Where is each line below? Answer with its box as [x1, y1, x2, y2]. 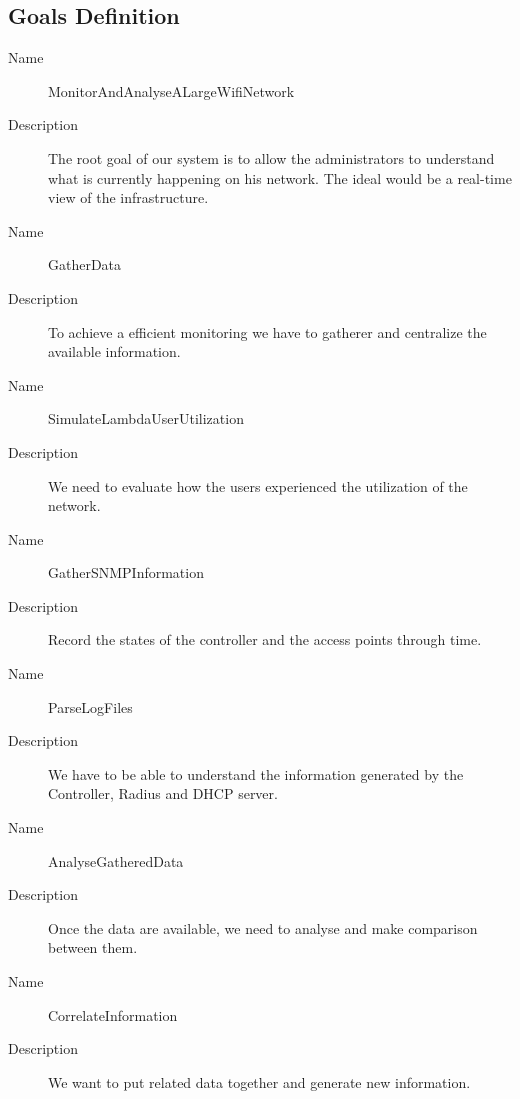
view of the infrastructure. [48, 187, 209, 208]
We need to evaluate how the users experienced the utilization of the [48, 475, 468, 496]
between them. [48, 937, 138, 958]
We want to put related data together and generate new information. [48, 1071, 471, 1092]
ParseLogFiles [48, 696, 133, 717]
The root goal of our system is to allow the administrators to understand [48, 147, 495, 168]
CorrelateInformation [48, 1004, 178, 1025]
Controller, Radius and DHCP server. [48, 783, 278, 804]
